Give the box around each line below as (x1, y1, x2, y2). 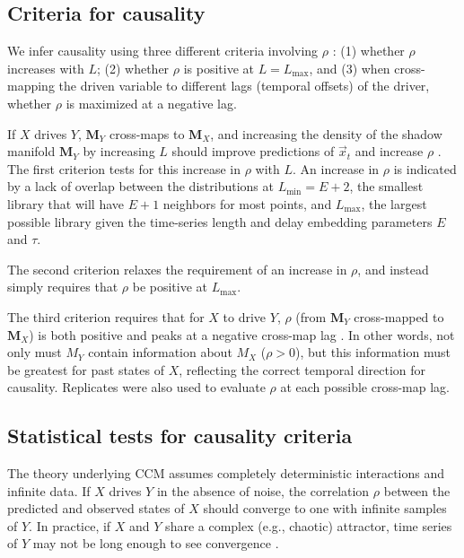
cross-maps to (109, 124, 185, 143)
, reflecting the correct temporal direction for (179, 360, 426, 379)
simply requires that (7, 277, 118, 296)
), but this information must (295, 343, 451, 362)
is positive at (183, 58, 254, 77)
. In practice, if (29, 516, 111, 535)
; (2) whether (96, 58, 170, 77)
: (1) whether (332, 41, 405, 60)
